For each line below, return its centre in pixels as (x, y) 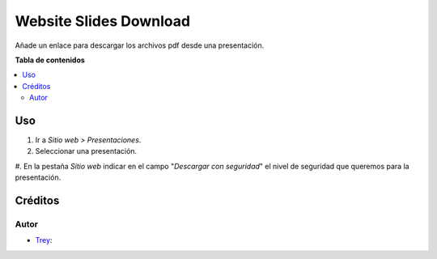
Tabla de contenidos (50, 60)
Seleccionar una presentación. (86, 151)
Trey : (44, 240)
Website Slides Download (102, 21)
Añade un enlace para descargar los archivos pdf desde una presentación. (140, 45)
